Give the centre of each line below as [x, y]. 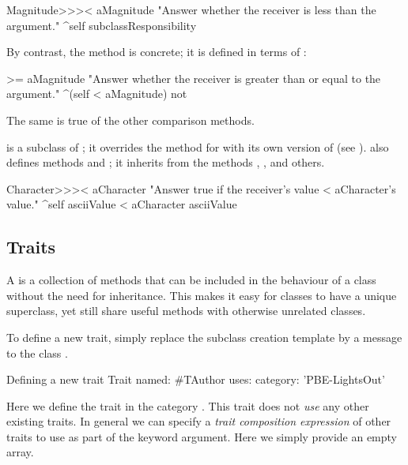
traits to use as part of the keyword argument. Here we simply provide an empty [202, 436]
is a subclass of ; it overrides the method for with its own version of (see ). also [198, 146]
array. [20, 452]
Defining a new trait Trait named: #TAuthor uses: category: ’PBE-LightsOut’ [196, 379]
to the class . [37, 352]
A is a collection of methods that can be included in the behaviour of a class [191, 280]
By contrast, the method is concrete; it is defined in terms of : [157, 52]
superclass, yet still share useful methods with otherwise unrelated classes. [186, 311]
